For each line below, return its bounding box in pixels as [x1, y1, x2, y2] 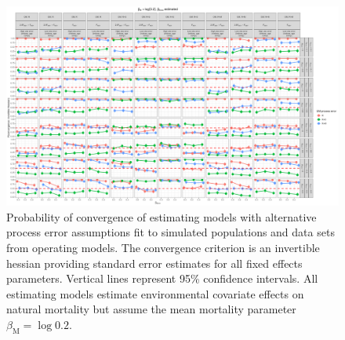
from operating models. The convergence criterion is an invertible [6, 239, 320, 256]
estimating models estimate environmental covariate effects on [6, 285, 304, 302]
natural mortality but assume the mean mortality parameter [6, 301, 296, 317]
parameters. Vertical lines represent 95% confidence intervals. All [6, 270, 318, 287]
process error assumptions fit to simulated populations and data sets [6, 224, 335, 240]
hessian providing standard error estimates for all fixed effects [6, 254, 303, 271]
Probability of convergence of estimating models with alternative [6, 208, 317, 225]
